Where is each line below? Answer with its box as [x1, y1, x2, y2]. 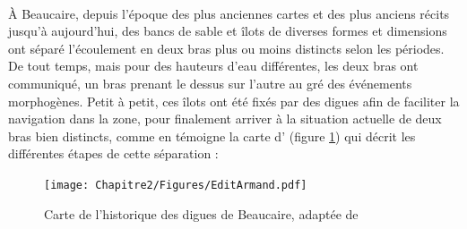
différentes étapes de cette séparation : [8, 144, 219, 163]
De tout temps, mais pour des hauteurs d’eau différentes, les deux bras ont [8, 56, 419, 75]
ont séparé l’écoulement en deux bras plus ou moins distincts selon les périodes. [8, 38, 445, 57]
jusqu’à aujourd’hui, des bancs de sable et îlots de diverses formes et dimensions [8, 21, 447, 40]
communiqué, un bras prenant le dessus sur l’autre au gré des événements [8, 73, 412, 92]
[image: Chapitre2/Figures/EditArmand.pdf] [44, 178, 307, 191]
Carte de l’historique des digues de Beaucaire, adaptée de [44, 204, 359, 223]
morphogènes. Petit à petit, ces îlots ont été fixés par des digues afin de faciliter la [8, 91, 460, 110]
